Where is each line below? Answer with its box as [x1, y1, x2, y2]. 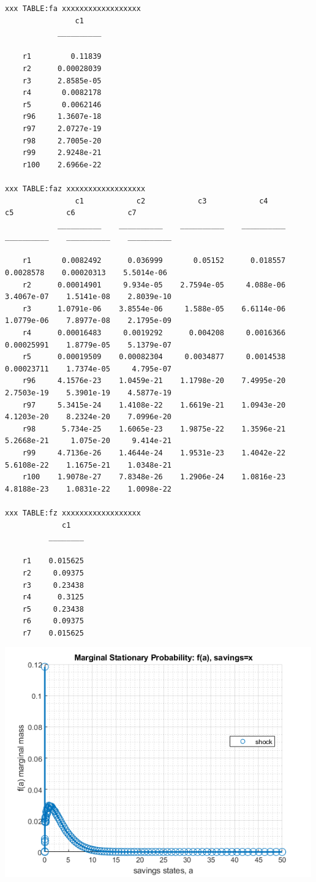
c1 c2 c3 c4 [75, 196, 268, 205]
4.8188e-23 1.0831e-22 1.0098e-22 [5, 484, 172, 493]
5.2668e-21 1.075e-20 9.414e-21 [5, 436, 172, 446]
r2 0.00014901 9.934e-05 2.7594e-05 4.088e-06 [22, 280, 286, 289]
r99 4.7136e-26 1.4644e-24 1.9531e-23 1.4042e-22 [22, 448, 286, 457]
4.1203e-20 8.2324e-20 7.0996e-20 [5, 412, 172, 422]
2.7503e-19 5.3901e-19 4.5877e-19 [5, 389, 172, 397]
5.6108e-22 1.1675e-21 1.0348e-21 [5, 460, 172, 470]
